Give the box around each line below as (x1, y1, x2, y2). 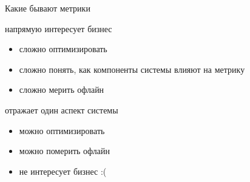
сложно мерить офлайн (19, 83, 104, 96)
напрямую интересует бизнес (5, 22, 112, 35)
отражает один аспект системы (5, 103, 118, 116)
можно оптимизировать (19, 124, 105, 136)
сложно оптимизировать (19, 42, 107, 55)
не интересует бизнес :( (19, 164, 107, 177)
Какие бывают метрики (5, 2, 90, 14)
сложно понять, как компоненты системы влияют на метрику (19, 62, 245, 75)
